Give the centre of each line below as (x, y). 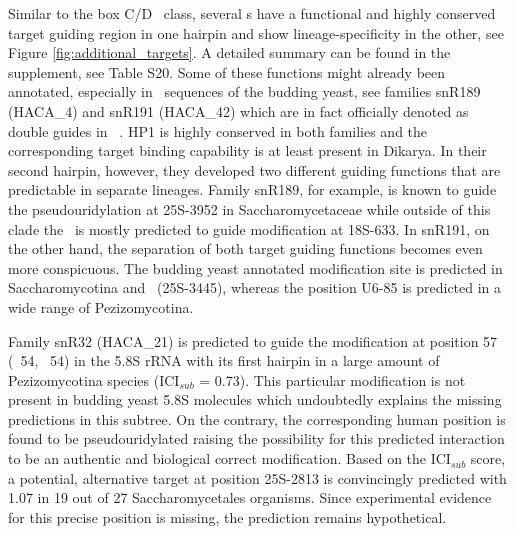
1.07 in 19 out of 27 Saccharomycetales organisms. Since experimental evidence (250, 497)
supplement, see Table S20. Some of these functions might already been (227, 71)
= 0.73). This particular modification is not (332, 379)
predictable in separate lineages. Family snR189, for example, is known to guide (252, 189)
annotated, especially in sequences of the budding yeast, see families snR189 (244, 91)
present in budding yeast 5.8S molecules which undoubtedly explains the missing (255, 399)
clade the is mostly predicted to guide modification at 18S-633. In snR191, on (249, 228)
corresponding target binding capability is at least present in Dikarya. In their (247, 150)
